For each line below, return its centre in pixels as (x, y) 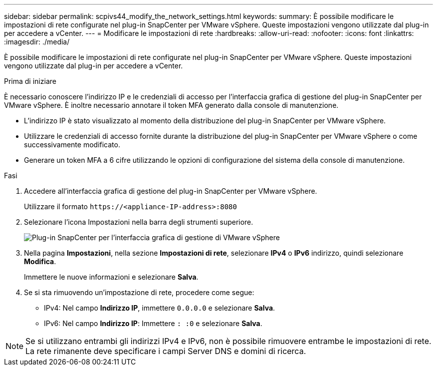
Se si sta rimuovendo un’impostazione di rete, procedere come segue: (139, 292)
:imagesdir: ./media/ (37, 42)
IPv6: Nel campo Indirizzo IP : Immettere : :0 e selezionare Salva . (153, 323)
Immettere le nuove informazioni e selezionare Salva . (111, 277)
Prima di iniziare (30, 81)
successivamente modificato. (72, 145)
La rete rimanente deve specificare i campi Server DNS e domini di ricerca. (166, 351)
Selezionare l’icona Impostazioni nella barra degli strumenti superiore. (139, 222)
